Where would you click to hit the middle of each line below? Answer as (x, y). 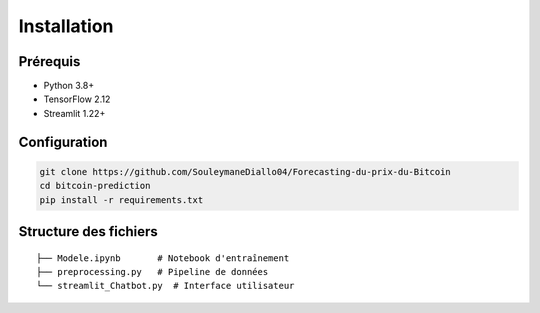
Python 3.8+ (69, 86)
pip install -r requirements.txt (121, 199)
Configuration (63, 141)
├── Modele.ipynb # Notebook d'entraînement (163, 258)
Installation (66, 26)
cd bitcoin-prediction (95, 186)
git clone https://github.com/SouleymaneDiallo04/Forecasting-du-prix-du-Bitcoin (245, 171)
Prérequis (49, 61)
